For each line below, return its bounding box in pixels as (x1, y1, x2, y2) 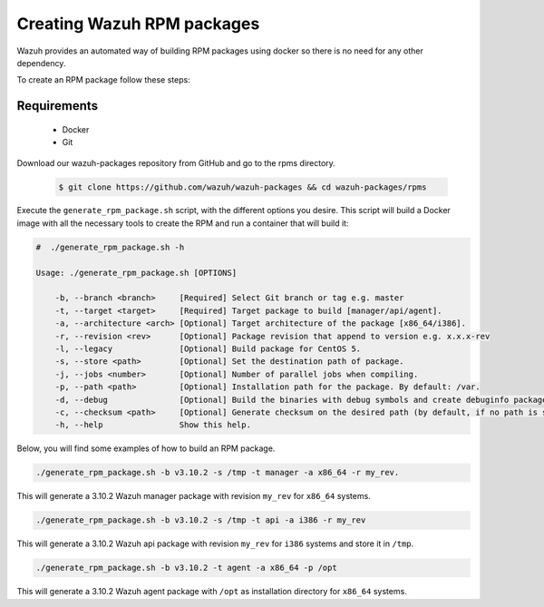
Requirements (16, 98, 99, 113)
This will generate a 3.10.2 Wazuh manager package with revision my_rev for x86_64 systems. (16, 491, 371, 502)
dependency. (16, 57, 66, 68)
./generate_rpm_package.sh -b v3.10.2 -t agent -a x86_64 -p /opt (35, 563, 337, 573)
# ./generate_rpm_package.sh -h (35, 241, 185, 252)
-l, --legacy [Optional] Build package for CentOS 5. (54, 343, 362, 354)
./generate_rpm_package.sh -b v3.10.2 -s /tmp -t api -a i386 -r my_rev (35, 515, 366, 525)
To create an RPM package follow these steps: (16, 74, 190, 85)
